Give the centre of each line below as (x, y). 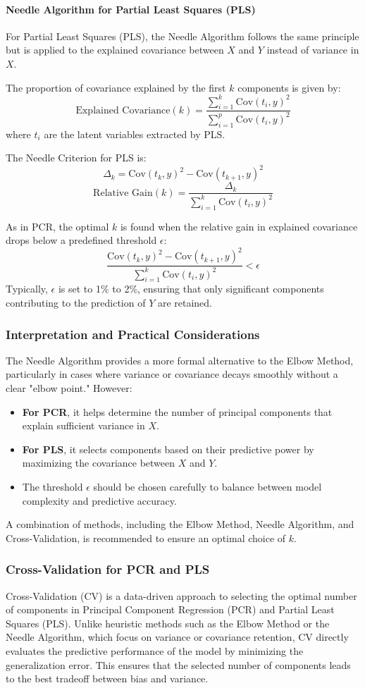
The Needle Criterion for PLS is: (76, 158)
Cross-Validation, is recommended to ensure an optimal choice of (146, 537)
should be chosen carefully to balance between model (208, 486)
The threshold (52, 486)
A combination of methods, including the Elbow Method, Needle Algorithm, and (180, 524)
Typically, (27, 289)
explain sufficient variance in (83, 425)
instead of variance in (313, 50)
